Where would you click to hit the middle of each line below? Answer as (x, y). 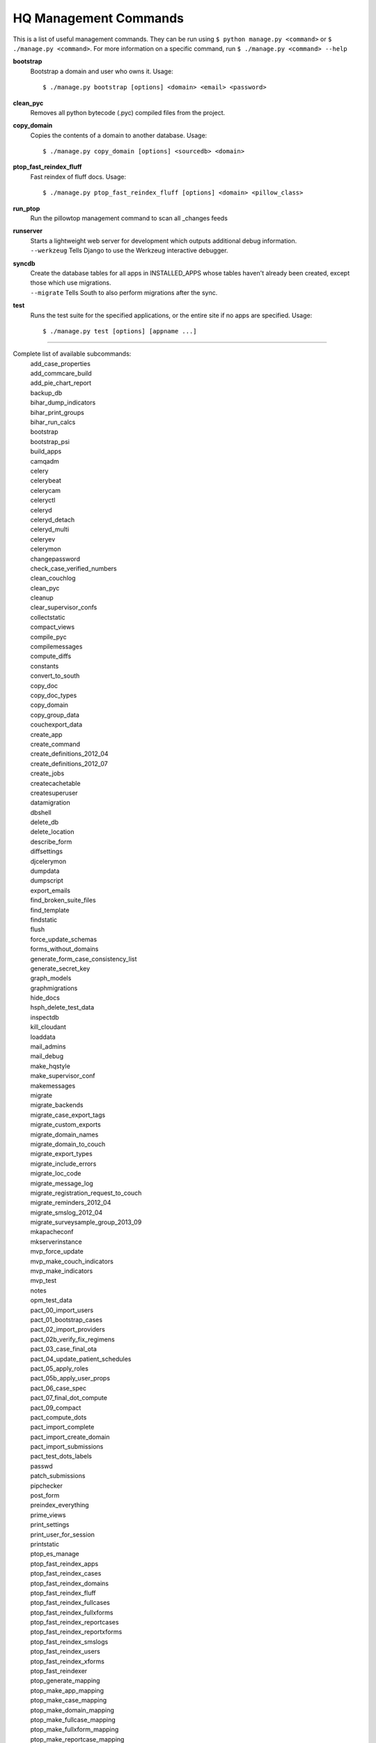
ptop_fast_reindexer (59, 1671)
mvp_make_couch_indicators (72, 1261)
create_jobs (47, 773)
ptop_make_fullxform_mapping (75, 1730)
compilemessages (56, 647)
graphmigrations (54, 988)
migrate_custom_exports (65, 1125)
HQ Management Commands (99, 18)
